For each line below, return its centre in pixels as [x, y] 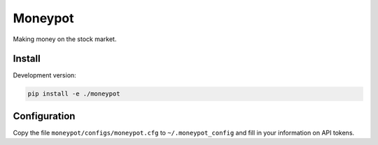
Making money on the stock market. [65, 39]
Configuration [44, 116]
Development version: [44, 75]
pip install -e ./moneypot [74, 94]
